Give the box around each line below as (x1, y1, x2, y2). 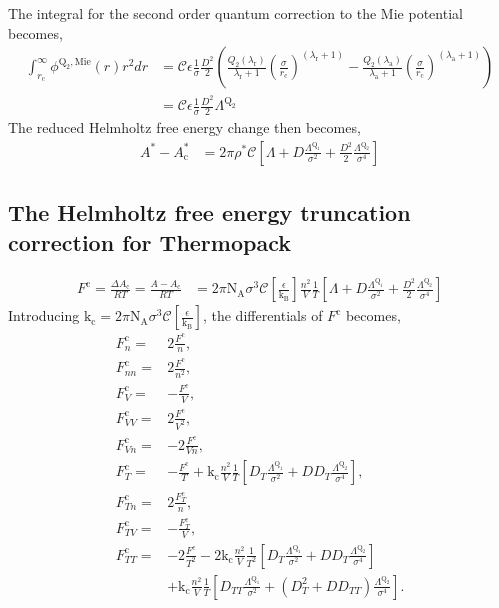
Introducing (8, 305, 80, 326)
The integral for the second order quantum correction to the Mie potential (8, 3, 463, 23)
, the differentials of (202, 305, 323, 326)
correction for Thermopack (8, 226, 291, 257)
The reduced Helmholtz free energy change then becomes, (8, 117, 361, 138)
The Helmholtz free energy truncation (8, 197, 411, 228)
